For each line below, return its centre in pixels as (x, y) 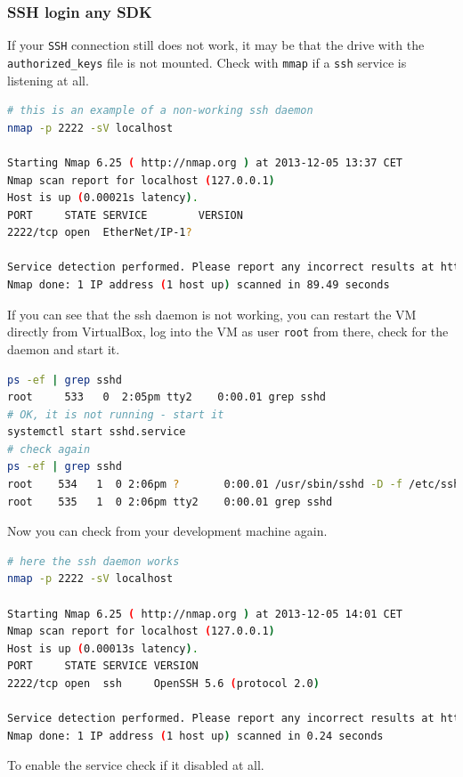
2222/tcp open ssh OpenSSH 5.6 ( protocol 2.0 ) (163, 684)
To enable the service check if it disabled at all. (136, 765)
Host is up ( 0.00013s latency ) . (103, 648)
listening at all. (48, 80)
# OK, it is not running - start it (116, 414)
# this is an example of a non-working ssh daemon (160, 111)
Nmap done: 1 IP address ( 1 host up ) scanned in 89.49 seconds (199, 285)
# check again (49, 449)
